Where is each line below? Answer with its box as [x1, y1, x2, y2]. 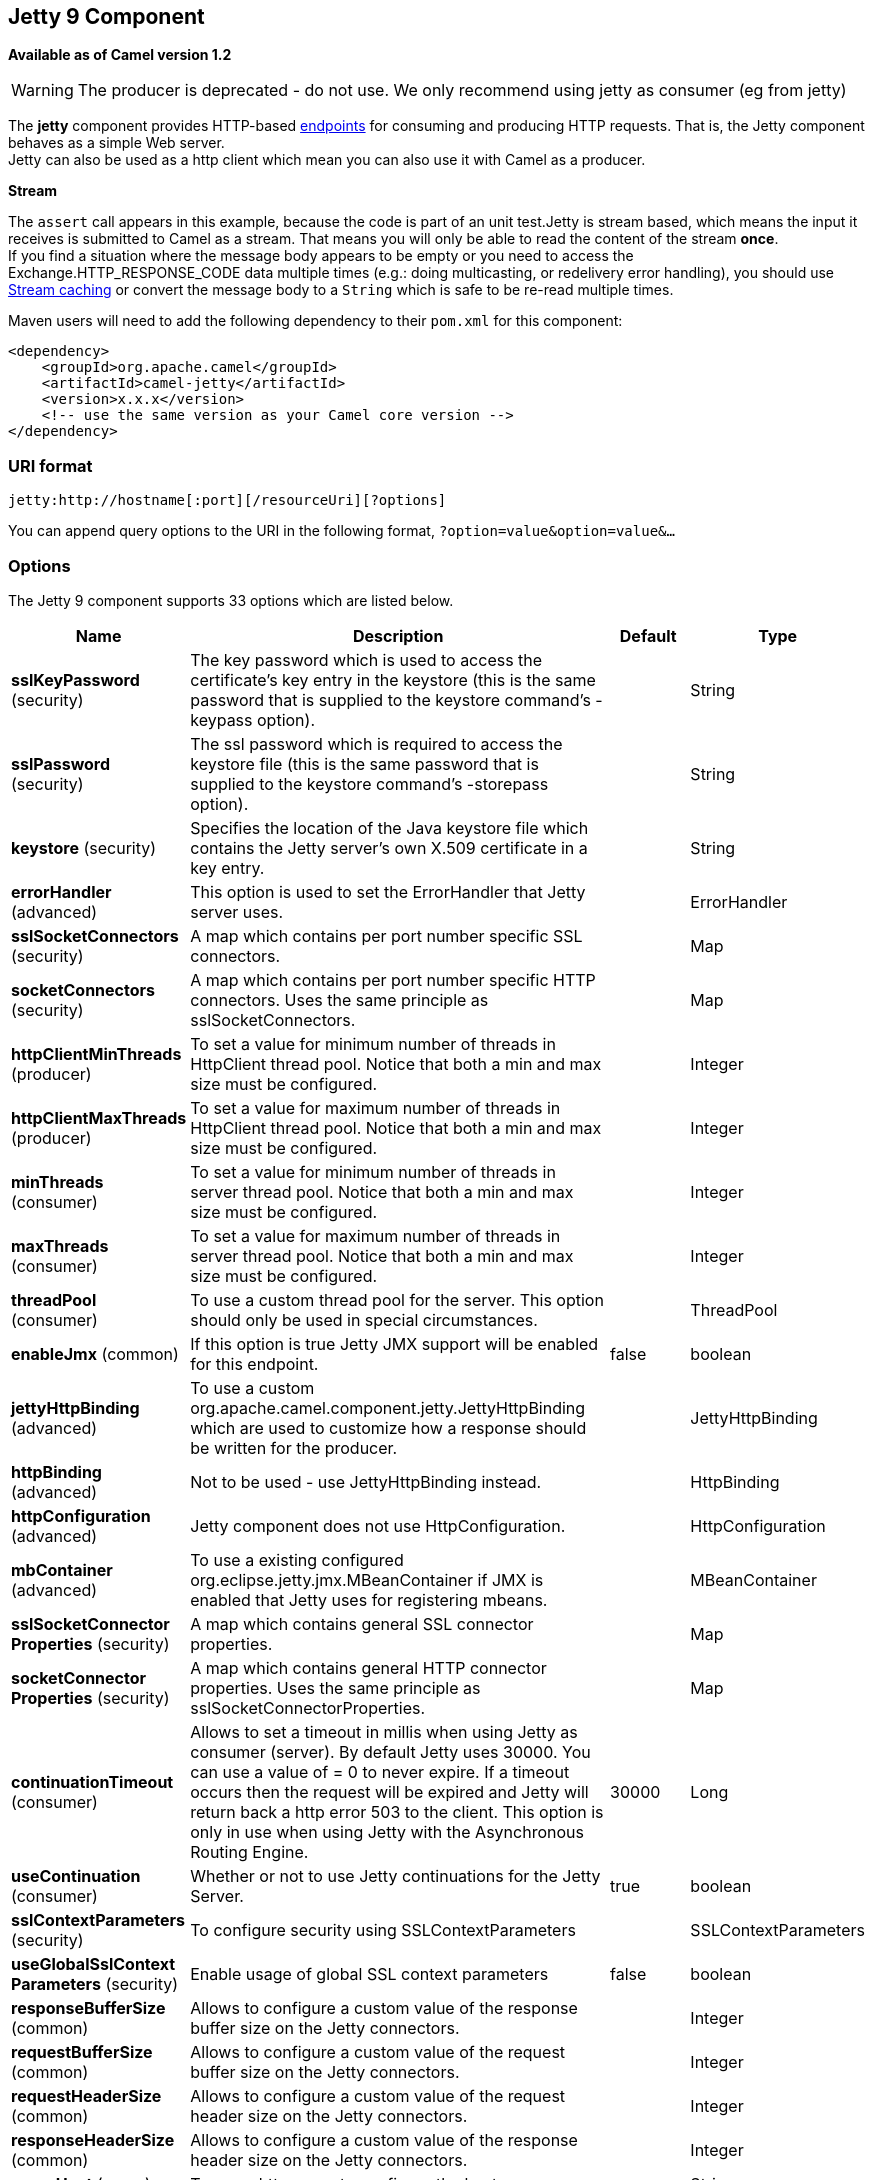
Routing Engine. [190, 1841, 309, 1862]
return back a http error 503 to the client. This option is [190, 1801, 604, 1822]
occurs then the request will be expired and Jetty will [190, 1781, 589, 1802]
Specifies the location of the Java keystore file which [190, 817, 589, 838]
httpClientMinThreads [11, 1043, 182, 1064]
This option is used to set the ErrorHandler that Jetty [190, 881, 586, 902]
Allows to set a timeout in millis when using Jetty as [190, 1721, 578, 1742]
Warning [11, 80, 74, 101]
